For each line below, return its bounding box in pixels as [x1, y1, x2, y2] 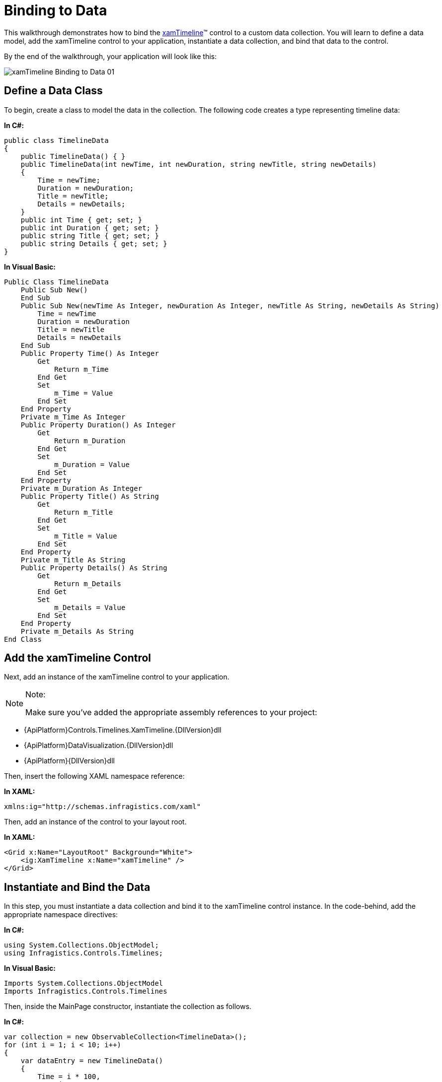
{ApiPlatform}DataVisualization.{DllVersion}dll [24, 741, 173, 750]
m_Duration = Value [54, 460, 130, 469]
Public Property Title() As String [20, 492, 159, 500]
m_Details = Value [54, 603, 126, 611]
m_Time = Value [54, 389, 113, 397]
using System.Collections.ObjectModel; [4, 941, 159, 949]
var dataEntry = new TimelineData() [20, 1057, 163, 1065]
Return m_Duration [54, 436, 126, 445]
